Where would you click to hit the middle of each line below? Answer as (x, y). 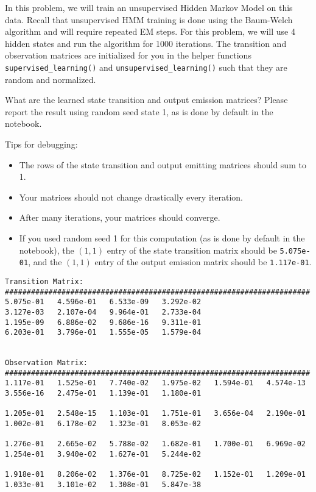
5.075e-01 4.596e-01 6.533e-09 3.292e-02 (103, 302)
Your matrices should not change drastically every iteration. (131, 197)
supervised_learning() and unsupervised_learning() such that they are (146, 67)
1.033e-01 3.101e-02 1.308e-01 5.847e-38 (103, 485)
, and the (45, 262)
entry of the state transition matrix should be (192, 250)
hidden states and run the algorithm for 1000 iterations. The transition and (146, 43)
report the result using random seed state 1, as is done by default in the (139, 111)
